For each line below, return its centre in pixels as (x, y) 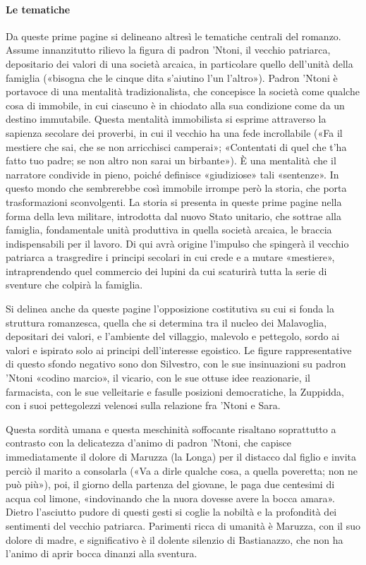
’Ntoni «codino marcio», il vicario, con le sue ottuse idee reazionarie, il (158, 378)
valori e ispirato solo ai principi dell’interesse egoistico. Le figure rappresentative (179, 350)
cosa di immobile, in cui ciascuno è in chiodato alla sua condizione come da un (175, 105)
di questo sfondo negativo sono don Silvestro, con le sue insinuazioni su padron (176, 364)
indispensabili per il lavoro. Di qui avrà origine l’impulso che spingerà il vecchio (177, 243)
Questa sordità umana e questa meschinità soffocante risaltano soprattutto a (171, 429)
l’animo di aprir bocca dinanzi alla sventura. (102, 553)
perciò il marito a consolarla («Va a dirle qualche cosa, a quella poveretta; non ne (182, 470)
